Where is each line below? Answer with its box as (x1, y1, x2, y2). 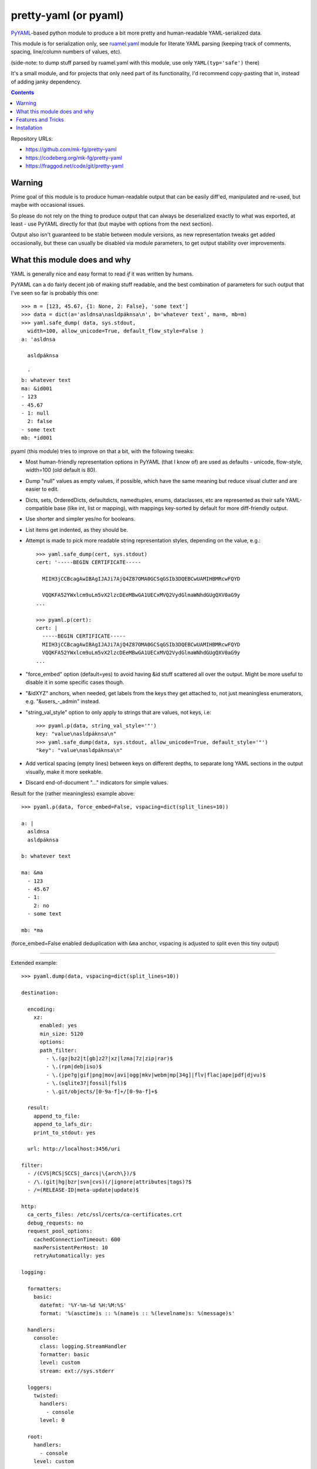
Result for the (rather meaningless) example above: (11, 790, 135, 797)
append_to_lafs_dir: (33, 1121, 93, 1128)
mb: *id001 (21, 435, 53, 441)
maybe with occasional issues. (11, 202, 85, 209)
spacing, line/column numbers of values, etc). (11, 48, 122, 55)
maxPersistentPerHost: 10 (33, 1244, 109, 1251)
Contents (11, 89, 35, 96)
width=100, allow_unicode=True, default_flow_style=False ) (27, 328, 204, 334)
